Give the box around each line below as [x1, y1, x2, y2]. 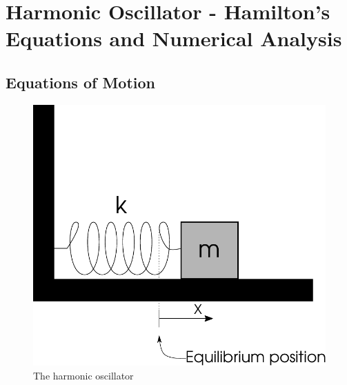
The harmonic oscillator [33, 368, 134, 382]
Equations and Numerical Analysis [6, 24, 342, 52]
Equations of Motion [6, 71, 156, 92]
